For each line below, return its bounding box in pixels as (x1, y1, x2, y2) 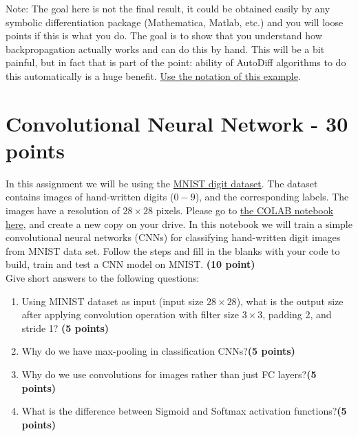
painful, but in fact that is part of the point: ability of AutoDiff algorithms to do (6, 55, 346, 70)
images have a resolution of (6, 203, 120, 218)
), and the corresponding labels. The (195, 189, 349, 204)
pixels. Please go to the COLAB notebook (156, 203, 334, 218)
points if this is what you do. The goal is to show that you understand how (6, 28, 322, 43)
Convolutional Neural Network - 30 (6, 109, 348, 137)
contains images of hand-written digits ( (6, 189, 174, 204)
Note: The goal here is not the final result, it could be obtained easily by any (6, 1, 330, 15)
